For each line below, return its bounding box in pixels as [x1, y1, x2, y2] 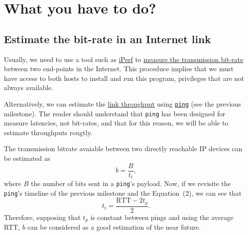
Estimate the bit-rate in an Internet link [4, 31, 211, 46]
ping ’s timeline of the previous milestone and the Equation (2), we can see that [4, 188, 242, 198]
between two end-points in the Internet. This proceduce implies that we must [4, 63, 234, 74]
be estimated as [4, 153, 50, 163]
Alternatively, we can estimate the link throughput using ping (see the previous [4, 98, 241, 109]
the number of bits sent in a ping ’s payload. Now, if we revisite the [31, 178, 231, 188]
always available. [4, 82, 53, 93]
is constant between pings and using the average [90, 212, 233, 222]
